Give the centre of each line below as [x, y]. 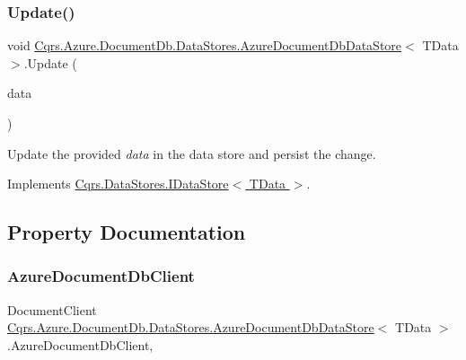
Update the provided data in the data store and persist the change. [192, 153]
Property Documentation [127, 232]
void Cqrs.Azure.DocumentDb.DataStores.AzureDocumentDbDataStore [205, 45]
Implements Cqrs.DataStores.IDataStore [118, 184]
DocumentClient [52, 309]
